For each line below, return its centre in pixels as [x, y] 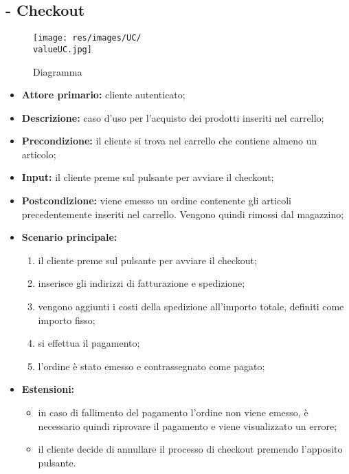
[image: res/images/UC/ [87, 38]
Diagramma [58, 71]
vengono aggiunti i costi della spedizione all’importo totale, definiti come [191, 306]
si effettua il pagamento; [89, 343]
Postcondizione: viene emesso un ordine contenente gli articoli [156, 201]
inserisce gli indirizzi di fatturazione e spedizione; [142, 283]
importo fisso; [67, 320]
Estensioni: [48, 389]
